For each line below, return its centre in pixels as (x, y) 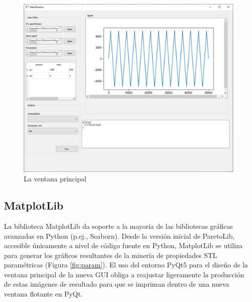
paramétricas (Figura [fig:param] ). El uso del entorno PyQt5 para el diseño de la (126, 265)
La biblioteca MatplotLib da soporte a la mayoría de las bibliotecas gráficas (119, 226)
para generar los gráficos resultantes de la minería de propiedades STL (111, 255)
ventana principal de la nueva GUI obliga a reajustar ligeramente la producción (124, 274)
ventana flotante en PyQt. (43, 294)
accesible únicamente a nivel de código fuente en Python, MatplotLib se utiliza (123, 245)
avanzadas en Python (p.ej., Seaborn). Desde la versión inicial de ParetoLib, (119, 236)
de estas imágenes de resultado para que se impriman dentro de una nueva (117, 284)
